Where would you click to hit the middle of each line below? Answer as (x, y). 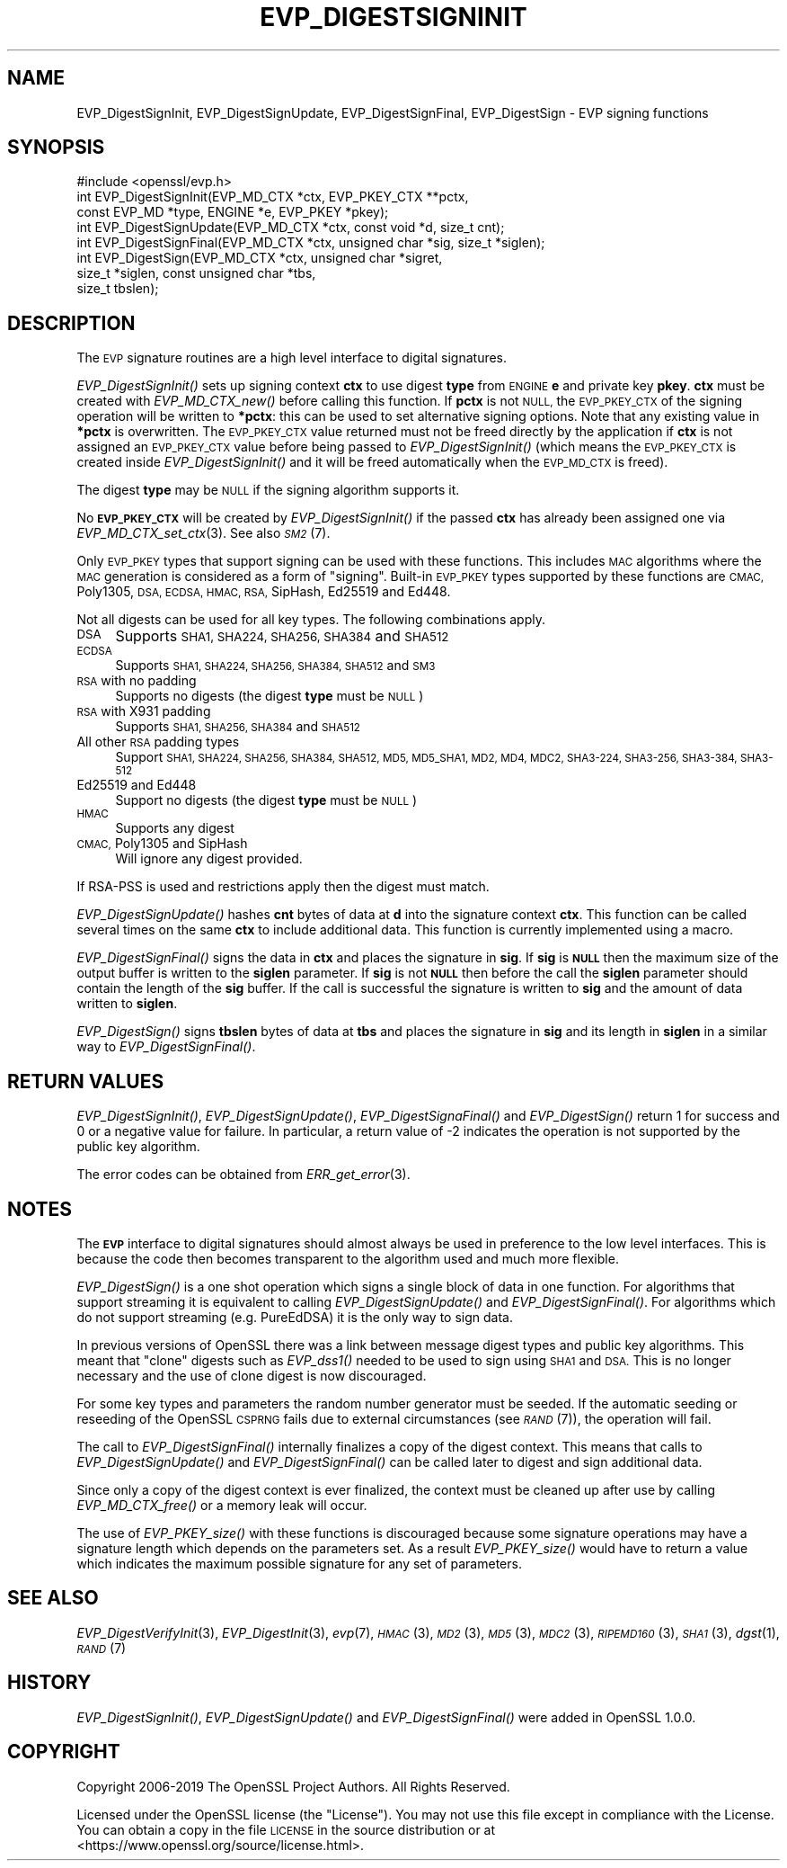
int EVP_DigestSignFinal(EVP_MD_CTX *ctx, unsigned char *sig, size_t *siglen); (311, 243)
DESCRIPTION (71, 323)
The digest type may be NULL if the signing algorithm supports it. (268, 490)
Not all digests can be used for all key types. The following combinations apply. (311, 620)
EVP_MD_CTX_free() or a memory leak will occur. (222, 1505)
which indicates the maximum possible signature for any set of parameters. (299, 1563)
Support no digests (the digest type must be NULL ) (266, 800)
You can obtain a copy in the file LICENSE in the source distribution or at (286, 1829)
